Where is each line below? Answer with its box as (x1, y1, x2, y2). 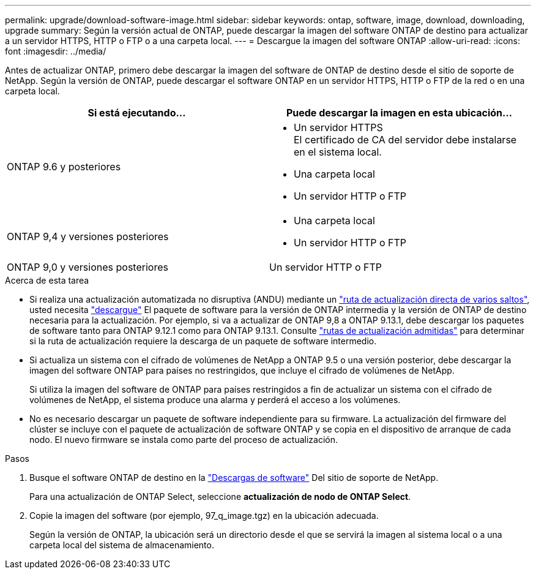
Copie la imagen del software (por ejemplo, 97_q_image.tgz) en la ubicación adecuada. (29, 510, 379, 521)
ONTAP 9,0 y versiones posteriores (7, 261, 168, 273)
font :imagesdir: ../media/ (5, 46, 106, 56)
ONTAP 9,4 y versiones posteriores (7, 230, 169, 243)
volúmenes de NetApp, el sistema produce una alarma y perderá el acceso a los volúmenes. (29, 395, 401, 405)
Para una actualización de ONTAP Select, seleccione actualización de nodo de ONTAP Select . (29, 491, 411, 502)
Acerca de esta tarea (5, 275, 89, 285)
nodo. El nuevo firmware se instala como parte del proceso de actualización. (29, 434, 338, 445)
